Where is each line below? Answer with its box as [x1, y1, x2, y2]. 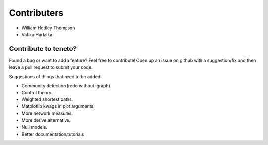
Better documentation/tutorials [21, 131, 84, 137]
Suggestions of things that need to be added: [9, 73, 102, 79]
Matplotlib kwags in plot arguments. [21, 103, 95, 109]
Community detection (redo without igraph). [21, 83, 112, 89]
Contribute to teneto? [9, 45, 77, 53]
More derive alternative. [21, 117, 70, 123]
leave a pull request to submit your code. [9, 64, 93, 70]
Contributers [9, 7, 64, 18]
